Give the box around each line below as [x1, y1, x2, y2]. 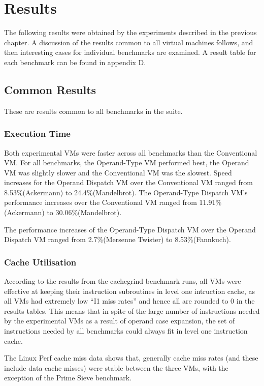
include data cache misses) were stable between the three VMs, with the [4, 362, 228, 373]
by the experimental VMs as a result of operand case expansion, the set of [4, 315, 235, 326]
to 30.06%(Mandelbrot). [47, 207, 122, 218]
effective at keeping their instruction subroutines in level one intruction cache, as [4, 285, 255, 296]
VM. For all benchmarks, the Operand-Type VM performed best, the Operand [4, 157, 249, 168]
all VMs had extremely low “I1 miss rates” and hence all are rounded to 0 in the [4, 295, 255, 306]
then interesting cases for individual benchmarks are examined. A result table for [4, 47, 256, 57]
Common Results [4, 81, 96, 97]
